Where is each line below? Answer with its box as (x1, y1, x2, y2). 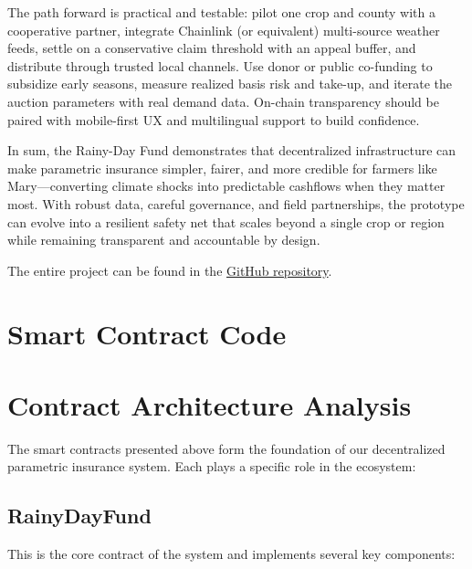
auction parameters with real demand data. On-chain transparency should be (7, 91, 439, 111)
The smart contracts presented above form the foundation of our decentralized (7, 438, 446, 458)
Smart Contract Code (7, 314, 287, 352)
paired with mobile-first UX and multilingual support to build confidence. (7, 110, 420, 129)
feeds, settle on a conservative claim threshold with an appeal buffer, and (7, 38, 416, 58)
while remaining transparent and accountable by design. (7, 230, 320, 249)
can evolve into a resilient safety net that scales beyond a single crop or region (7, 212, 445, 231)
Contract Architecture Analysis (7, 385, 412, 423)
